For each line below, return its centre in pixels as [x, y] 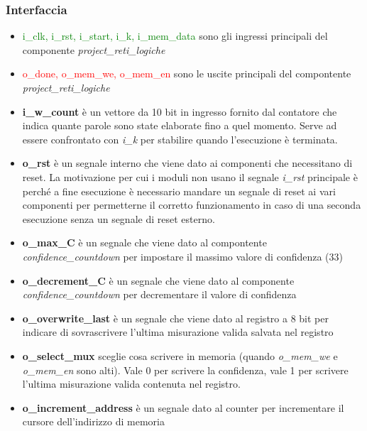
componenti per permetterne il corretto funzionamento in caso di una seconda [192, 205]
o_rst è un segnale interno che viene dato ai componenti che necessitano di [187, 163]
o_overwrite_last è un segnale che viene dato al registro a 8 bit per [175, 318]
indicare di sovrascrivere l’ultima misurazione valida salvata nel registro [178, 332]
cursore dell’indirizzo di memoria [93, 421]
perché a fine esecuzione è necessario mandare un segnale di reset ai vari [179, 191]
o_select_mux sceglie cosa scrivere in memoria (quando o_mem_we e [180, 355]
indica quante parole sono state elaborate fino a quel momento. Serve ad [180, 125]
